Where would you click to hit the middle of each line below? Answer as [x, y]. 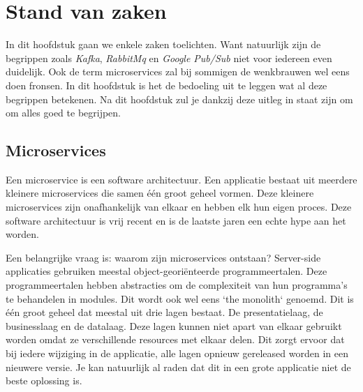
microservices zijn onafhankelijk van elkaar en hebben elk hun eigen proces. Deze [179, 207]
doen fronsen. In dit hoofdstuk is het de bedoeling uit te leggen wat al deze [166, 85]
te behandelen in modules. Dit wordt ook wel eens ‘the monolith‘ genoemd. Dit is [180, 298]
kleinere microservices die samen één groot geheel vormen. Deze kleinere [160, 193]
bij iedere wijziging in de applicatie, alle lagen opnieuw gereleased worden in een [177, 353]
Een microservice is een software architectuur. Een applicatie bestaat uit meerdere [181, 179]
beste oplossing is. [44, 380]
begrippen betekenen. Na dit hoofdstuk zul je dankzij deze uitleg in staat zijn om [179, 99]
